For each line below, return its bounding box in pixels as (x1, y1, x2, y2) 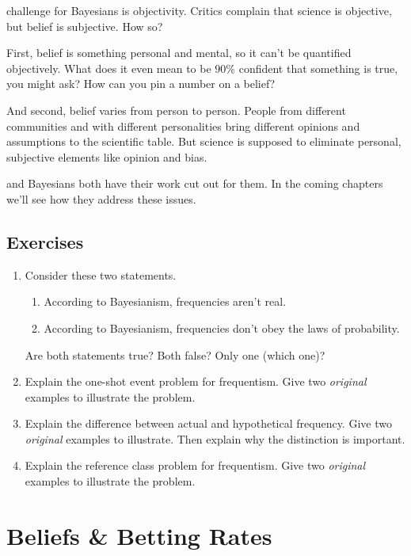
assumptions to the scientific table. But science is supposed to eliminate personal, (6, 133, 401, 150)
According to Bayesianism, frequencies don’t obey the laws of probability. (44, 319, 400, 336)
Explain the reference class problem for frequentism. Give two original (25, 457, 366, 474)
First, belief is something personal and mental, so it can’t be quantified (6, 44, 352, 61)
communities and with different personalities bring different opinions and (6, 117, 360, 134)
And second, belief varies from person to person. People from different (6, 101, 346, 118)
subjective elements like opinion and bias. (6, 148, 207, 165)
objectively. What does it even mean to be (6, 59, 211, 76)
